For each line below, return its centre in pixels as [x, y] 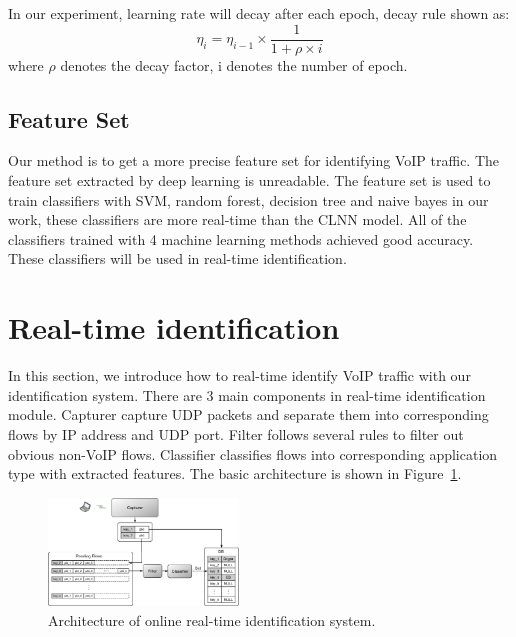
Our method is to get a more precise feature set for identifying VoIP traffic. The [254, 160]
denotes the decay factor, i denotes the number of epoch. [234, 64]
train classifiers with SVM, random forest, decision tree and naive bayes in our [248, 199]
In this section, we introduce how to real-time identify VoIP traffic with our [239, 375]
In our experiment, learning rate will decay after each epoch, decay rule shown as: [259, 13]
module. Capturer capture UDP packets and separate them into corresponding [248, 414]
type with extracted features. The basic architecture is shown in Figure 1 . [235, 473]
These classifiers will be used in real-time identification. [177, 258]
